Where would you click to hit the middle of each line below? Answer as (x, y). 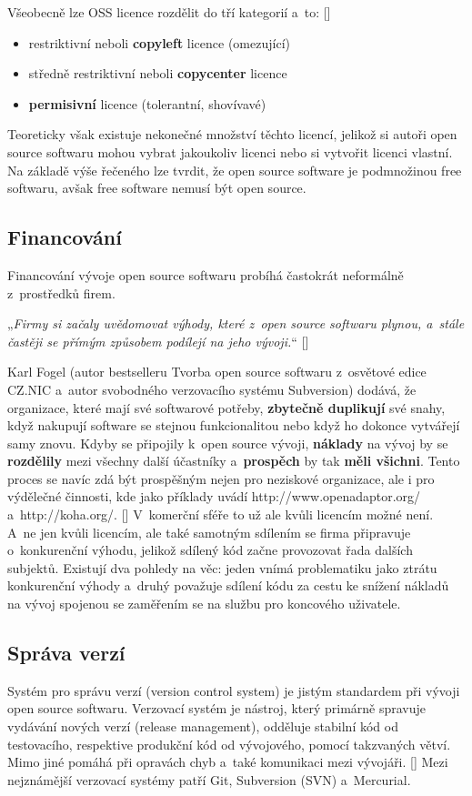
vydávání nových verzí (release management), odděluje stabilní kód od (203, 726)
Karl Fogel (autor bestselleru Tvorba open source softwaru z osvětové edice (217, 372)
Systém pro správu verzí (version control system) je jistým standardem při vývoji (234, 690)
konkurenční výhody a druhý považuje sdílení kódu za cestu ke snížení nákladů (228, 585)
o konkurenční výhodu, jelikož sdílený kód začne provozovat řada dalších (210, 550)
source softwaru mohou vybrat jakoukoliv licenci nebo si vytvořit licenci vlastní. (230, 151)
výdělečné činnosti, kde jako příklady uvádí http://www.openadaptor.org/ (214, 496)
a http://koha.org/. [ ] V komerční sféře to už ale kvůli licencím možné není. (221, 514)
